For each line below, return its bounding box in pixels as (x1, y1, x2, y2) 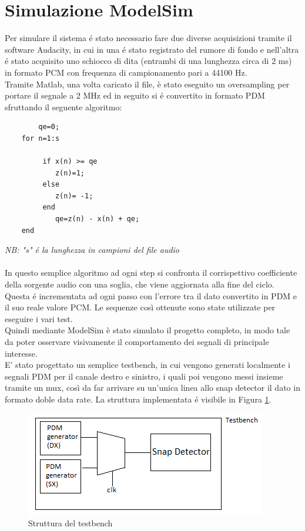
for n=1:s (21, 134, 60, 143)
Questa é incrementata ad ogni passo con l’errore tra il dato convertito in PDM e (5, 289, 297, 302)
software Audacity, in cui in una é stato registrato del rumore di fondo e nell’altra (5, 43, 299, 55)
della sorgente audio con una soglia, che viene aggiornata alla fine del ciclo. (5, 278, 274, 290)
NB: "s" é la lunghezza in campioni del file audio (5, 243, 180, 256)
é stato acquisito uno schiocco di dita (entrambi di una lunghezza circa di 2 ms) (5, 55, 292, 67)
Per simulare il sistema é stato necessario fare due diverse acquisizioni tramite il (5, 32, 292, 44)
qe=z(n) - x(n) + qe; (55, 215, 140, 224)
